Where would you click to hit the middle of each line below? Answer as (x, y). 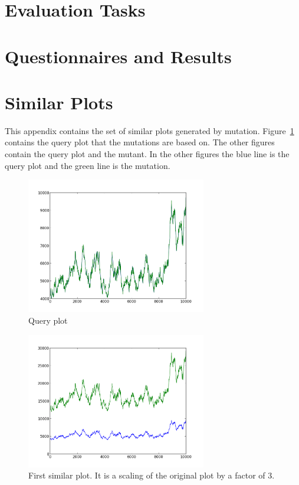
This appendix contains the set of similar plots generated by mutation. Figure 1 (149, 130)
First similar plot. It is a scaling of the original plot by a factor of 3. (152, 475)
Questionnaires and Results (118, 56)
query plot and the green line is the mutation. (88, 165)
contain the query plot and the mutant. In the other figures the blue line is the (147, 154)
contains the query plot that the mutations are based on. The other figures (140, 142)
